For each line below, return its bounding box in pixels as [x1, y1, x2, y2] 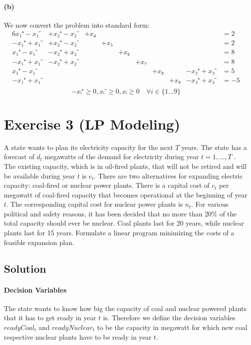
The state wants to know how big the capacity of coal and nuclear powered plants [4, 303, 247, 313]
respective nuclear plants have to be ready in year [4, 331, 152, 342]
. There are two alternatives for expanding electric [94, 170, 243, 181]
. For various [191, 199, 229, 209]
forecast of [4, 151, 35, 162]
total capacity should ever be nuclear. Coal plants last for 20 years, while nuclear [4, 218, 244, 228]
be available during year [4, 170, 75, 181]
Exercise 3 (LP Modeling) [4, 114, 180, 133]
